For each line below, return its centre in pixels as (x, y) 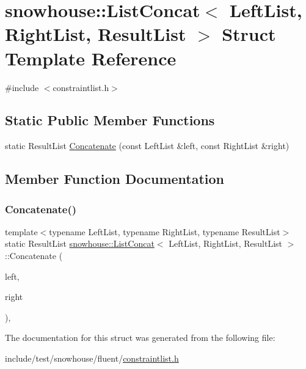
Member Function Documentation (115, 179)
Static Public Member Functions (110, 120)
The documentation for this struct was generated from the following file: (140, 338)
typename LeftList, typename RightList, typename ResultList (165, 231)
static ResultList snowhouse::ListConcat (80, 243)
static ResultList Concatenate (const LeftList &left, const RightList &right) (147, 146)
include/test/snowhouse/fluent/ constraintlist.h (92, 358)
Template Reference (91, 58)
